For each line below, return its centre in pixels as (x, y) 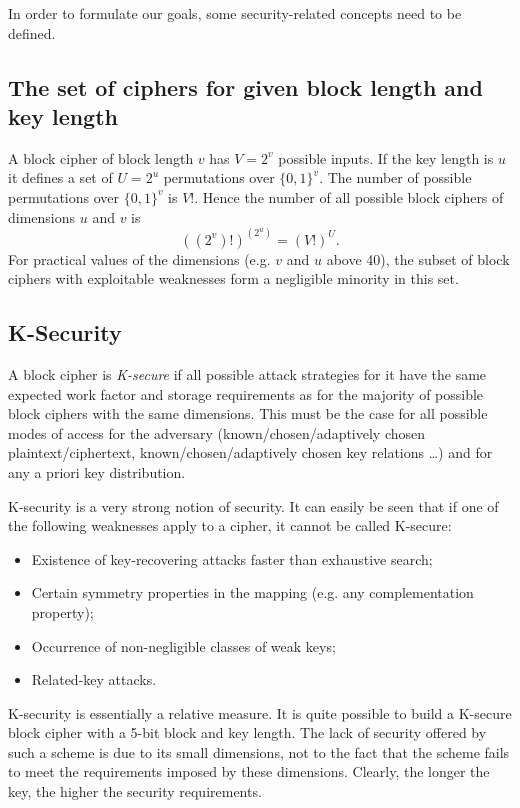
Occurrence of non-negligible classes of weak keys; (183, 645)
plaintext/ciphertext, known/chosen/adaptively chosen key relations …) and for (250, 452)
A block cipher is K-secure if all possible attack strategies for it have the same (247, 373)
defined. (32, 32)
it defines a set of (60, 177)
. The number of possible (395, 177)
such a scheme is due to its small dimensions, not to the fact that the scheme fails (259, 751)
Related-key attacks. (94, 679)
